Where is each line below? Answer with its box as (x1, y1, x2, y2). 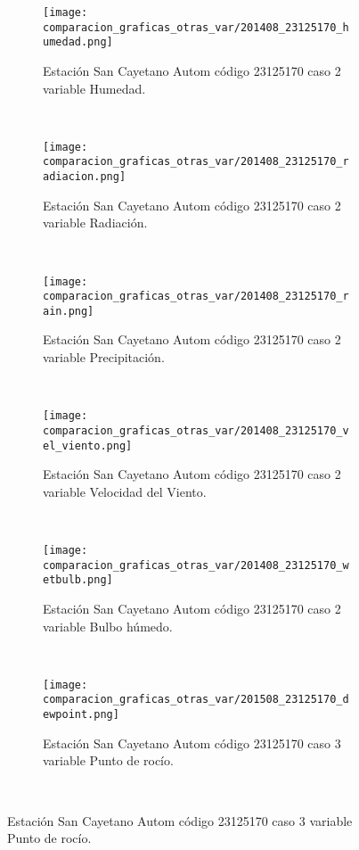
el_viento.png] (43, 439, 133, 452)
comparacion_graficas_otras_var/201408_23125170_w (43, 558, 349, 572)
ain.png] (43, 304, 94, 318)
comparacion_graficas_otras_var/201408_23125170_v (43, 424, 349, 437)
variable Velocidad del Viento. (43, 482, 207, 500)
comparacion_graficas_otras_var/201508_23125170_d (43, 693, 349, 706)
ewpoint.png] (43, 708, 119, 722)
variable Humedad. (43, 78, 146, 97)
